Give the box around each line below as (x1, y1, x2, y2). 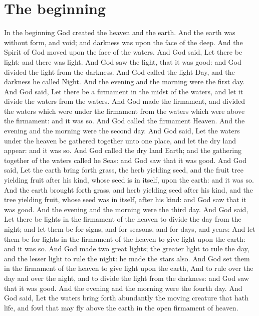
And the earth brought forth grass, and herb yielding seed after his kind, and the (4, 184, 253, 195)
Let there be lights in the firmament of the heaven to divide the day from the (4, 214, 241, 224)
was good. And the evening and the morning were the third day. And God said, (4, 204, 248, 214)
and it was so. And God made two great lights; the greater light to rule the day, (4, 243, 249, 254)
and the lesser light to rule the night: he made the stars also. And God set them (4, 253, 250, 263)
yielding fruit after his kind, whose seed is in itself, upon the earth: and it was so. (4, 175, 254, 185)
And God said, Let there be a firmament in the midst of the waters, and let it (4, 86, 243, 96)
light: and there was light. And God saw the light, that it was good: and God (4, 56, 241, 67)
